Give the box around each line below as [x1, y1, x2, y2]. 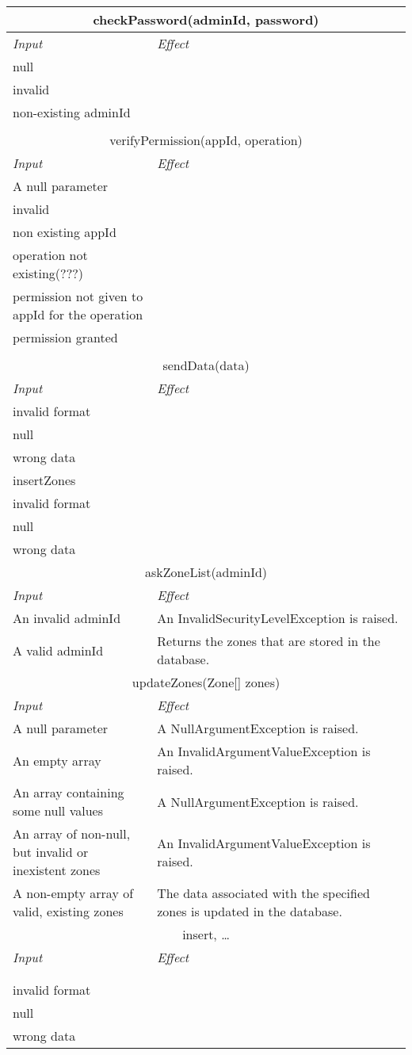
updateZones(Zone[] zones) [132, 673, 280, 691]
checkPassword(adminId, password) [93, 10, 319, 29]
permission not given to [13, 287, 143, 305]
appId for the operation [13, 305, 143, 323]
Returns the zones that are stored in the [157, 632, 380, 650]
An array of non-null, [13, 824, 131, 843]
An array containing [13, 783, 124, 801]
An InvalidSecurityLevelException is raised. [157, 609, 399, 627]
